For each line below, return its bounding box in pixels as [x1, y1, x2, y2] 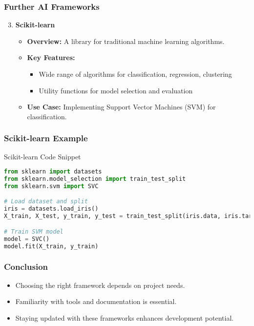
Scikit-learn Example [4, 132, 88, 144]
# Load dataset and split [4, 198, 88, 205]
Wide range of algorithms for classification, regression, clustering [39, 69, 232, 79]
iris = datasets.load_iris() [4, 205, 99, 213]
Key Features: [27, 52, 75, 63]
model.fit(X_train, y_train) [4, 242, 99, 250]
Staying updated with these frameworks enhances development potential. [15, 312, 234, 323]
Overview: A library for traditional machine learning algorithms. [27, 36, 225, 46]
